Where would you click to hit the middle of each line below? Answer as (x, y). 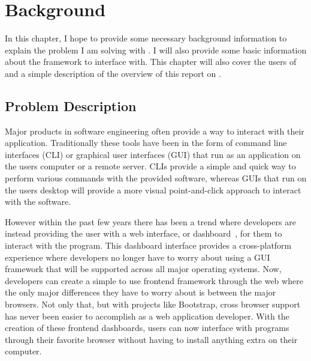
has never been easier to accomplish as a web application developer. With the (147, 316)
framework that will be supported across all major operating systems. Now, (143, 269)
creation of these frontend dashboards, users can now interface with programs (147, 328)
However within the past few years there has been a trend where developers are (150, 221)
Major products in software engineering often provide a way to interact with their (155, 131)
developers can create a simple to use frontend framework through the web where (154, 280)
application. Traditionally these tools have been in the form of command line (146, 143)
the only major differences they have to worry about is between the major (141, 292)
